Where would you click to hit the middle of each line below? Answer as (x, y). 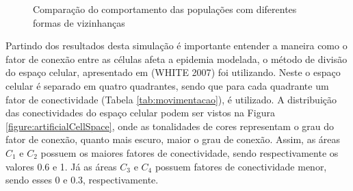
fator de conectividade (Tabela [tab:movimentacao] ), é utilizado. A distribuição (171, 99)
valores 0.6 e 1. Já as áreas (61, 166)
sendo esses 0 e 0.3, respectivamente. (82, 180)
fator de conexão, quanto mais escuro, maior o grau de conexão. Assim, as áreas (173, 139)
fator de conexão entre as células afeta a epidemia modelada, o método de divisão (176, 59)
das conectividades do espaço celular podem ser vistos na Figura (140, 113)
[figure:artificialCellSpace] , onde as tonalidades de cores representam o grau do (170, 126)
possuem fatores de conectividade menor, (241, 166)
